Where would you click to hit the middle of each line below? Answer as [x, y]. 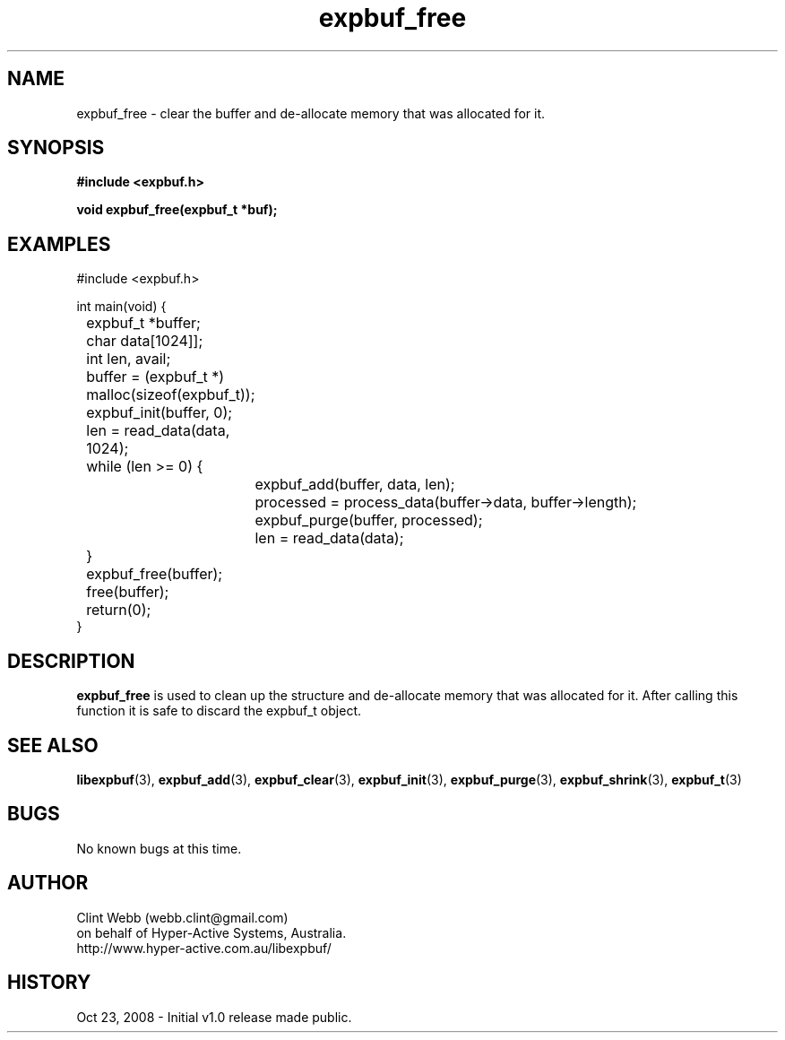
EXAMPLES [59, 244]
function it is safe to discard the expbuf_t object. [219, 711]
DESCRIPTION [71, 661]
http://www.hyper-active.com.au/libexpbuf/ [204, 948]
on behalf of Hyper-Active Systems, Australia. [211, 932]
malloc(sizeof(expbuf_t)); [171, 395]
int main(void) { [121, 307]
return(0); [119, 610]
